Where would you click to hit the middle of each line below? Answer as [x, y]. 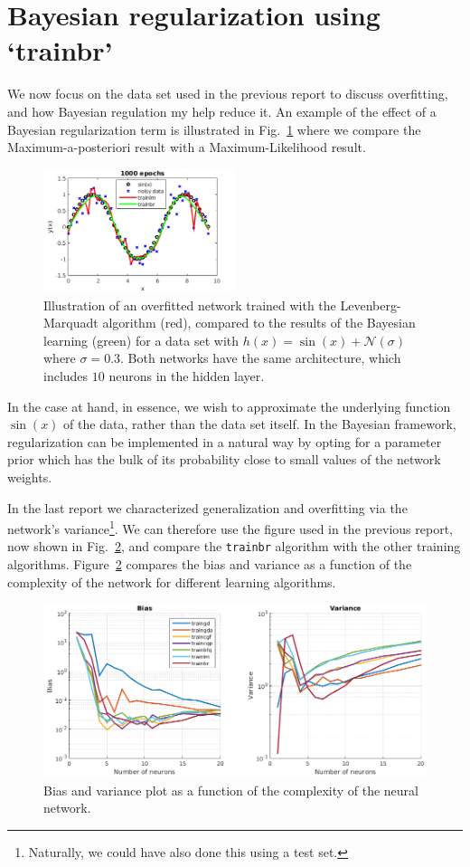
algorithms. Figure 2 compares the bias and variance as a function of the [210, 564]
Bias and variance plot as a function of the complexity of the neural [231, 790]
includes [66, 375]
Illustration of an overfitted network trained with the [190, 305]
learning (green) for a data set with [141, 340]
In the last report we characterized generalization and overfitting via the [207, 507]
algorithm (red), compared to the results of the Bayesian [259, 323]
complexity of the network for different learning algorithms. [172, 581]
